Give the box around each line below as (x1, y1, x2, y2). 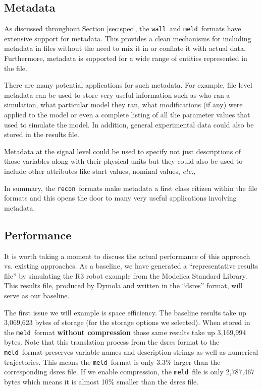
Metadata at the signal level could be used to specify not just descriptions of (4, 146, 241, 156)
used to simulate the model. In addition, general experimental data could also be (4, 119, 254, 129)
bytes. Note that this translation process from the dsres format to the (4, 337, 220, 347)
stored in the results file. (4, 129, 79, 140)
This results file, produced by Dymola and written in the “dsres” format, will (4, 280, 243, 291)
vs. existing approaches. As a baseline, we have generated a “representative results (4, 261, 258, 271)
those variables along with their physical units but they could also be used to (4, 156, 243, 166)
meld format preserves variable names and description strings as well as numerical (4, 347, 258, 357)
